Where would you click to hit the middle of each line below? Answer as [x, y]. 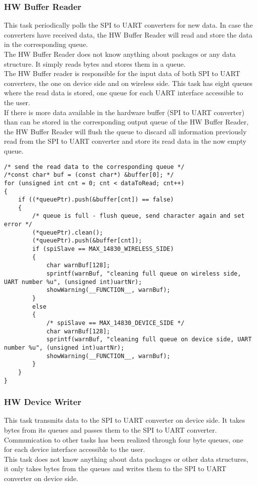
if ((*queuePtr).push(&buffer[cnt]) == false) [96, 200]
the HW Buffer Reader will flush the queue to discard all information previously [125, 131]
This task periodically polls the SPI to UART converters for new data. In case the [128, 25]
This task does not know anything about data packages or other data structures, [126, 459]
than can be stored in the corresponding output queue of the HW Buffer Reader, [126, 122]
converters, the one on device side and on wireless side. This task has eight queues [128, 83]
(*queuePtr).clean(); [68, 232]
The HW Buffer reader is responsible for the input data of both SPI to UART [122, 73]
